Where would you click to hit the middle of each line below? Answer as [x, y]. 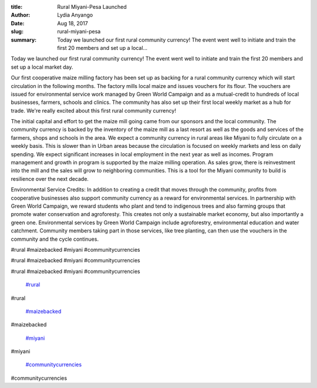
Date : [18, 23]
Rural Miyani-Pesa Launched [92, 7]
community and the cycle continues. [55, 239]
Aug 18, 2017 [72, 23]
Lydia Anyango [75, 15]
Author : [21, 15]
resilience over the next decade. [50, 178]
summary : [24, 40]
